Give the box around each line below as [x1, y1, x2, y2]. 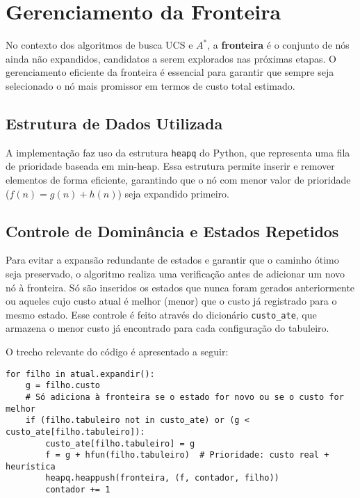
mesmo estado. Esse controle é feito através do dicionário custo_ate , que [6, 307, 317, 321]
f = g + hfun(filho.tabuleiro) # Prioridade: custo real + [45, 450, 329, 460]
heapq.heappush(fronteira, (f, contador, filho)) [45, 473, 279, 483]
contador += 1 [45, 485, 111, 495]
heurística [6, 461, 56, 472]
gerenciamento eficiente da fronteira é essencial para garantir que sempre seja [6, 65, 334, 79]
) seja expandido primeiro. [117, 186, 229, 200]
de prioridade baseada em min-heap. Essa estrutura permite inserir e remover [6, 159, 335, 173]
